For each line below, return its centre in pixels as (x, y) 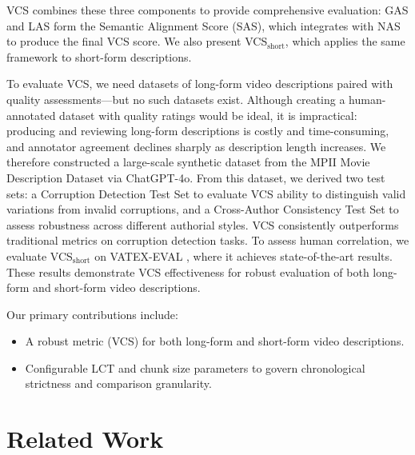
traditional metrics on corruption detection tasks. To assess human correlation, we (208, 240)
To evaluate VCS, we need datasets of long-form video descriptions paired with (200, 84)
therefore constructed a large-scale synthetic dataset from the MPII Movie (188, 162)
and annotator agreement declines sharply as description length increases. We (196, 146)
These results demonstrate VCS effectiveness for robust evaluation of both (188, 271)
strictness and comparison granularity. (118, 383)
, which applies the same (345, 41)
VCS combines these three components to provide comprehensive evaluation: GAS (207, 10)
